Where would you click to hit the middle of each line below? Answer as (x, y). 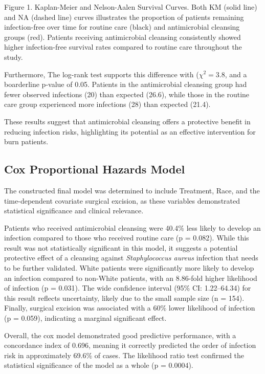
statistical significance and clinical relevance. (74, 211)
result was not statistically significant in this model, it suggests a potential (121, 247)
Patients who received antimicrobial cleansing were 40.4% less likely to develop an (132, 227)
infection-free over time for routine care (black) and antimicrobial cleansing (122, 27)
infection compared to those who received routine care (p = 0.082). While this (127, 238)
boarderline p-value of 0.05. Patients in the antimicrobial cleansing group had (126, 84)
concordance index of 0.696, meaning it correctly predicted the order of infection (130, 345)
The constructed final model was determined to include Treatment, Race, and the (132, 190)
